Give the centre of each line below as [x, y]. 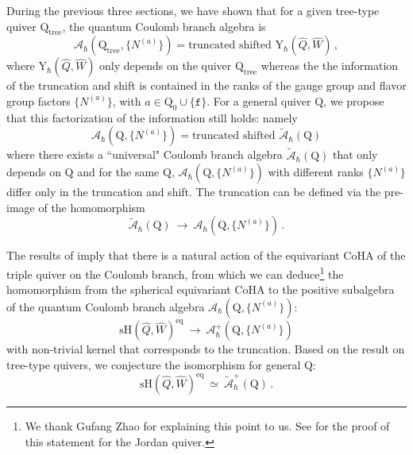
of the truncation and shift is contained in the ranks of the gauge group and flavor [206, 85]
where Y [27, 66]
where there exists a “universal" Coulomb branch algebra [145, 154]
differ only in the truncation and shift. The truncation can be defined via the [194, 192]
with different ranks [316, 172]
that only [355, 154]
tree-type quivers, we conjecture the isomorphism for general [154, 364]
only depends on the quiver [166, 66]
